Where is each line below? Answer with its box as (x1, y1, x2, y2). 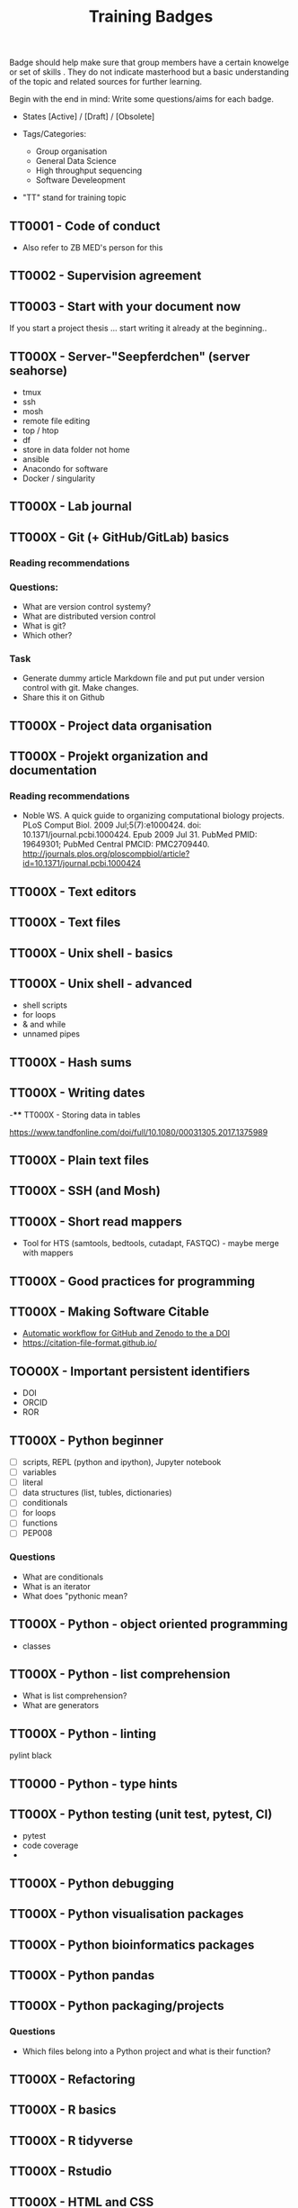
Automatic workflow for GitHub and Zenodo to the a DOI (22, 1328, 231, 1339)
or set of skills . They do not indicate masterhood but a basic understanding (9, 67, 290, 77)
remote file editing (22, 416, 91, 427)
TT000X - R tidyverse (9, 2132, 134, 2149)
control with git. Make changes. (22, 683, 139, 693)
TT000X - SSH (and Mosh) (9, 1183, 162, 1199)
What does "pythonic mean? (22, 1590, 128, 1601)
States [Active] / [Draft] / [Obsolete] (22, 111, 155, 122)
